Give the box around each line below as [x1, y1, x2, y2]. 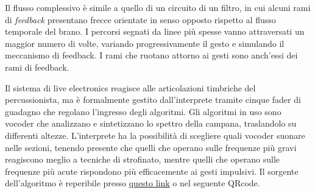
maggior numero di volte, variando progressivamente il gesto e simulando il [5, 37, 285, 49]
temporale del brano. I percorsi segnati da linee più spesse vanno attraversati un [5, 25, 305, 38]
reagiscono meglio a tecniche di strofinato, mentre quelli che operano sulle [5, 153, 280, 166]
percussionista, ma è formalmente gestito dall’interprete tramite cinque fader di [5, 93, 301, 106]
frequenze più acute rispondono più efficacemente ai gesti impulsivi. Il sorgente [5, 164, 299, 177]
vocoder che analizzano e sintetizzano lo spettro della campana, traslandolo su [5, 117, 297, 130]
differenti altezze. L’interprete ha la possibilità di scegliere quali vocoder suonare [5, 128, 305, 141]
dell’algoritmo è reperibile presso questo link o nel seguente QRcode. [5, 177, 260, 189]
